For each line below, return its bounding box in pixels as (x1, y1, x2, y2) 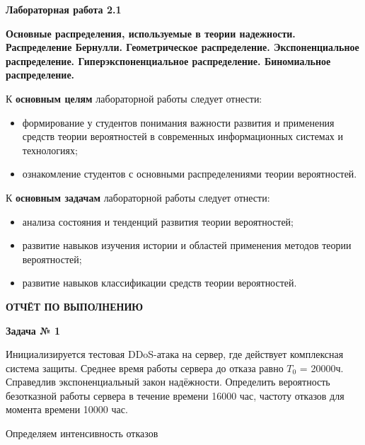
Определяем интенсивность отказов (6, 426, 158, 441)
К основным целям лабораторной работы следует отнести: (6, 91, 262, 105)
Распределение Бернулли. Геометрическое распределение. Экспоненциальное (6, 40, 359, 54)
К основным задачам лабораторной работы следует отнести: (6, 190, 270, 204)
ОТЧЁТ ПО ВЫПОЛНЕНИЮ (6, 299, 144, 313)
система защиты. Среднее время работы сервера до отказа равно (6, 360, 284, 375)
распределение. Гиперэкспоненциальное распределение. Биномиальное (6, 53, 331, 68)
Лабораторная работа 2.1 (6, 2, 122, 16)
